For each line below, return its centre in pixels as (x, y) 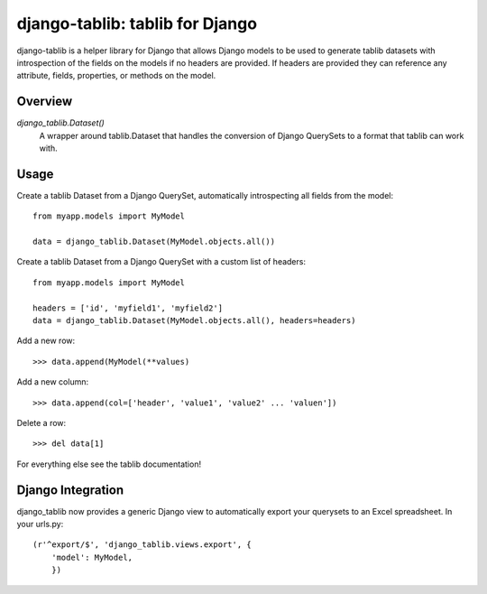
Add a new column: (53, 382)
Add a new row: (46, 341)
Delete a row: (41, 423)
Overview (45, 102)
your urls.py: (40, 524)
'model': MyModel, (92, 557)
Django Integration (70, 490)
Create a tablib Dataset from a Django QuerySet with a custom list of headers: (161, 262)
